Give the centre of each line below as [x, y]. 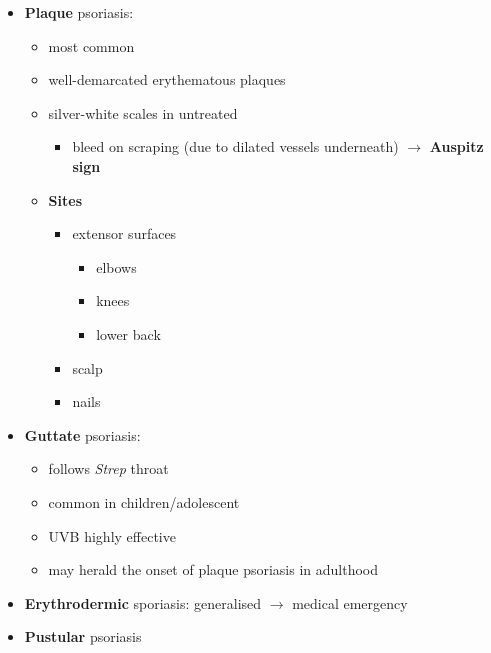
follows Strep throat [108, 468]
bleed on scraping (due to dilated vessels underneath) [235, 146]
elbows [116, 266]
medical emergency [350, 602]
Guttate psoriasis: [82, 434]
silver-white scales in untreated [143, 112]
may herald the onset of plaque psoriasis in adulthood [213, 569]
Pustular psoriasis [83, 636]
